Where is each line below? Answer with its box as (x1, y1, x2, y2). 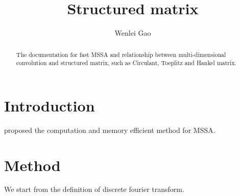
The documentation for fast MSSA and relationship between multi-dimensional (16, 50, 226, 59)
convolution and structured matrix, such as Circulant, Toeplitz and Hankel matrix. (16, 59, 236, 67)
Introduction (4, 95, 95, 116)
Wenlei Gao (114, 27, 151, 38)
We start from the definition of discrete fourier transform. (4, 184, 184, 194)
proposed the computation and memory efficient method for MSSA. (4, 124, 215, 135)
